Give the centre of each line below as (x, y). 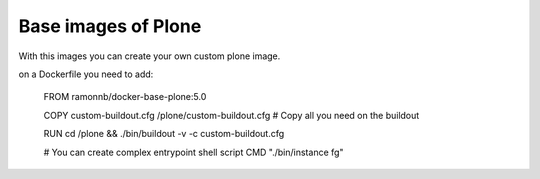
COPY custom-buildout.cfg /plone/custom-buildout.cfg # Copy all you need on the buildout (231, 115)
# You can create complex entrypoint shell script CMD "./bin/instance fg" (193, 152)
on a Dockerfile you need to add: (86, 74)
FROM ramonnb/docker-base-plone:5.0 (125, 97)
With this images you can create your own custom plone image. (149, 56)
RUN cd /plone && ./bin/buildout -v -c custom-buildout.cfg (164, 134)
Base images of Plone (110, 26)
